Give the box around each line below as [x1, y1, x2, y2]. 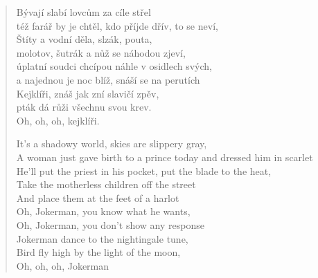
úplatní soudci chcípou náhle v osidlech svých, [16, 59, 212, 73]
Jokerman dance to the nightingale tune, [16, 231, 188, 245]
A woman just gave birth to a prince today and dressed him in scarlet [16, 149, 313, 164]
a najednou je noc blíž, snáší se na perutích [16, 72, 200, 86]
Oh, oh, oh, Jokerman [16, 258, 109, 272]
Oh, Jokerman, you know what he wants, [16, 204, 191, 219]
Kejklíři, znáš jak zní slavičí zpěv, [16, 86, 159, 100]
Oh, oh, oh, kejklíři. [16, 113, 100, 127]
